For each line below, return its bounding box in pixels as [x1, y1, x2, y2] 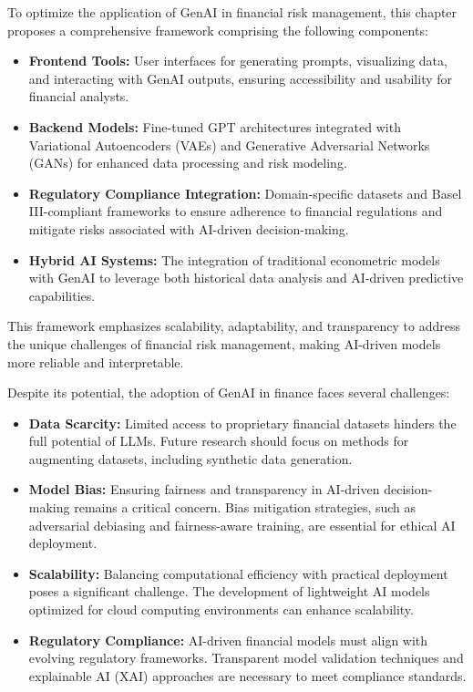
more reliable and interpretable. [7, 352, 184, 371]
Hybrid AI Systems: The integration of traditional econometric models [28, 250, 440, 269]
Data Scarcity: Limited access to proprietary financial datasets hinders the [28, 413, 457, 432]
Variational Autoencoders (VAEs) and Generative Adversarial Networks [28, 135, 430, 154]
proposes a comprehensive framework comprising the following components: [7, 20, 428, 39]
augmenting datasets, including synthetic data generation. [28, 449, 353, 468]
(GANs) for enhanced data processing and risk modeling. [28, 153, 347, 172]
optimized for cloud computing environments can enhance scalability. [28, 600, 414, 619]
